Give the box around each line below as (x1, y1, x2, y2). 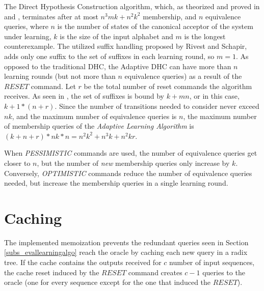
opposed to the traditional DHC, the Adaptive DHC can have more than (4, 61, 231, 71)
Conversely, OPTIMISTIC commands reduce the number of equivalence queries (4, 167, 252, 178)
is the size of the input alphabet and (60, 31, 173, 41)
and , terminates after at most (4, 11, 98, 21)
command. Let (31, 80, 76, 91)
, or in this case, (189, 91, 240, 101)
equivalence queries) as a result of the (124, 71, 242, 81)
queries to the (202, 267, 245, 277)
